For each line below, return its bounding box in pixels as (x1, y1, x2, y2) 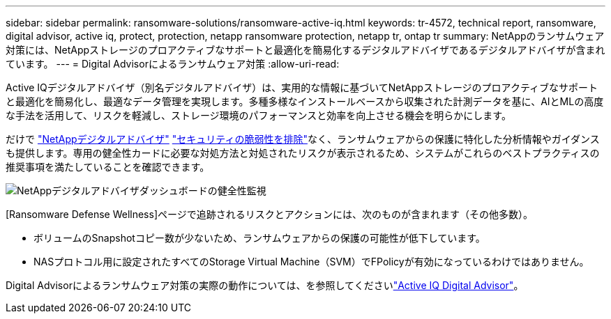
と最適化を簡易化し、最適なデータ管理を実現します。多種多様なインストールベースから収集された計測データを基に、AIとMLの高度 (6, 95, 604, 107)
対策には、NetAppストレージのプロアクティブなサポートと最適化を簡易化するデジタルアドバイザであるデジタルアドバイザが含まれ (6, 44, 605, 56)
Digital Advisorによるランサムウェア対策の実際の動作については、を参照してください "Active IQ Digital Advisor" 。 (6, 279, 524, 291)
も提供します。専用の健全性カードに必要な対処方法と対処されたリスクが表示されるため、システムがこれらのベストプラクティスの (6, 147, 600, 159)
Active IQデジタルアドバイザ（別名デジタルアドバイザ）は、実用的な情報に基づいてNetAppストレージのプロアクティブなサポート (6, 81, 598, 93)
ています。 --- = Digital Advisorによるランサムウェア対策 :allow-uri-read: (6, 58, 340, 70)
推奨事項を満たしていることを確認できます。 (6, 161, 210, 173)
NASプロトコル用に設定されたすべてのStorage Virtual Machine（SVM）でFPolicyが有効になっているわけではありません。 (33, 256, 589, 267)
